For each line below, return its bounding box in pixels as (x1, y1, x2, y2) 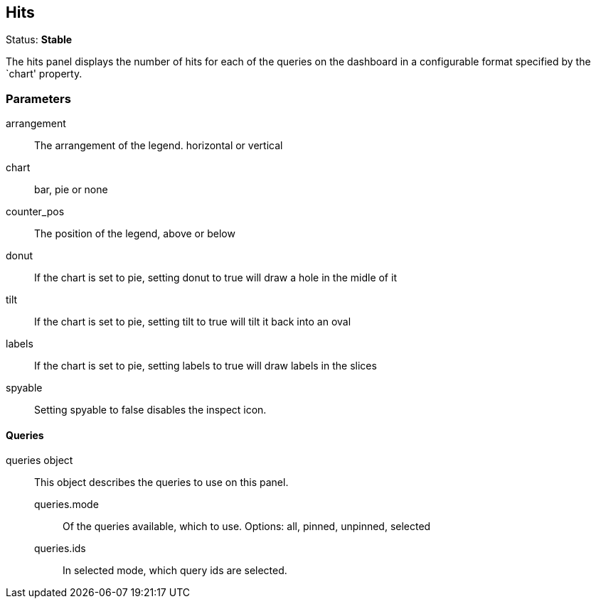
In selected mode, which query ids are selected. (63, 564, 287, 577)
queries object (6, 454, 73, 467)
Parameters (6, 91, 71, 106)
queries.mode (34, 498, 99, 511)
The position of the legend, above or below (34, 227, 235, 240)
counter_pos (6, 205, 65, 218)
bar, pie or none (34, 183, 108, 196)
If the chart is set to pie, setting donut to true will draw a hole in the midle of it (34, 271, 397, 284)
